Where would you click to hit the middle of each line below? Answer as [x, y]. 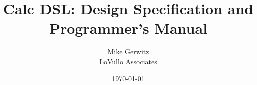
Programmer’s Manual [128, 28]
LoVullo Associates [128, 61]
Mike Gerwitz [128, 52]
